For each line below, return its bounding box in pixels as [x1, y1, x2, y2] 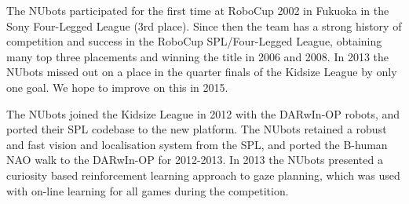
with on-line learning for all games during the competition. [6, 182, 289, 199]
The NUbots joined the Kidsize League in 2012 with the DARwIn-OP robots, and [6, 105, 400, 122]
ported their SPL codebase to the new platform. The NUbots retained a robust [6, 121, 387, 137]
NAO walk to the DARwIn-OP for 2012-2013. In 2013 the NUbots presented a [6, 151, 383, 168]
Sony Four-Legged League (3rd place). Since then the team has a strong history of [6, 17, 402, 34]
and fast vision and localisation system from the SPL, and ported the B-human [6, 136, 388, 152]
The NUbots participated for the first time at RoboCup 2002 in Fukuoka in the [6, 2, 389, 18]
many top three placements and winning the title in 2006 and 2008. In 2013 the [6, 48, 389, 64]
